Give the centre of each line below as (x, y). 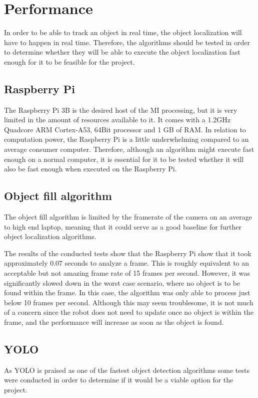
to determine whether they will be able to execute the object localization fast (122, 52)
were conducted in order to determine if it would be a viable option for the (119, 380)
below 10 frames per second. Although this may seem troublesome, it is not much (129, 302)
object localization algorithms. (50, 236)
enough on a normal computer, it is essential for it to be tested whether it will (124, 159)
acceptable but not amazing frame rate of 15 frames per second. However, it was (127, 273)
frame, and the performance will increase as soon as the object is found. (114, 322)
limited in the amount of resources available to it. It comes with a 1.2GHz (117, 120)
